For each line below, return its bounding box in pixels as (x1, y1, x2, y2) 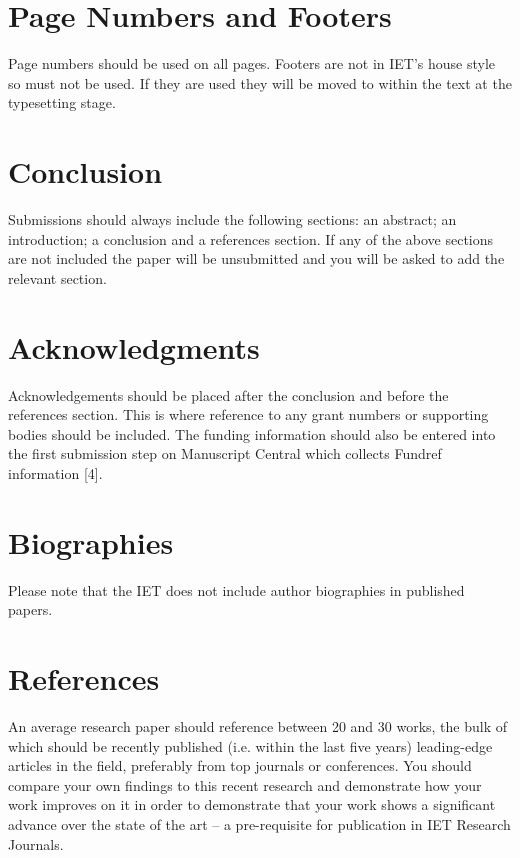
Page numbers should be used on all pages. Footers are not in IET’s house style (8, 53, 496, 74)
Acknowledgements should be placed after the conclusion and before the (8, 384, 449, 405)
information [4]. (8, 462, 103, 483)
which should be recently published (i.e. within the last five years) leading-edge (8, 735, 493, 756)
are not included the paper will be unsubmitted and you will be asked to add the (8, 248, 505, 269)
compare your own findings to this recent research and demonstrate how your (8, 774, 482, 795)
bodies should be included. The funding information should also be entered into (8, 423, 496, 444)
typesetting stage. (8, 92, 116, 113)
